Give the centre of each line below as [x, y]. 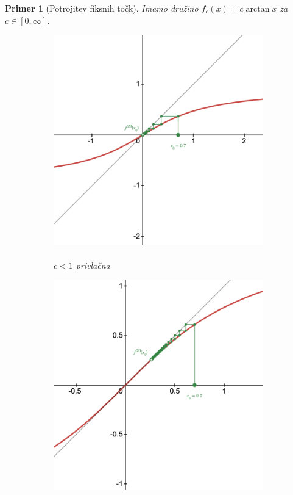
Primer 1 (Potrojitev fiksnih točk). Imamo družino [102, 8]
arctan [258, 9]
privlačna [93, 265]
